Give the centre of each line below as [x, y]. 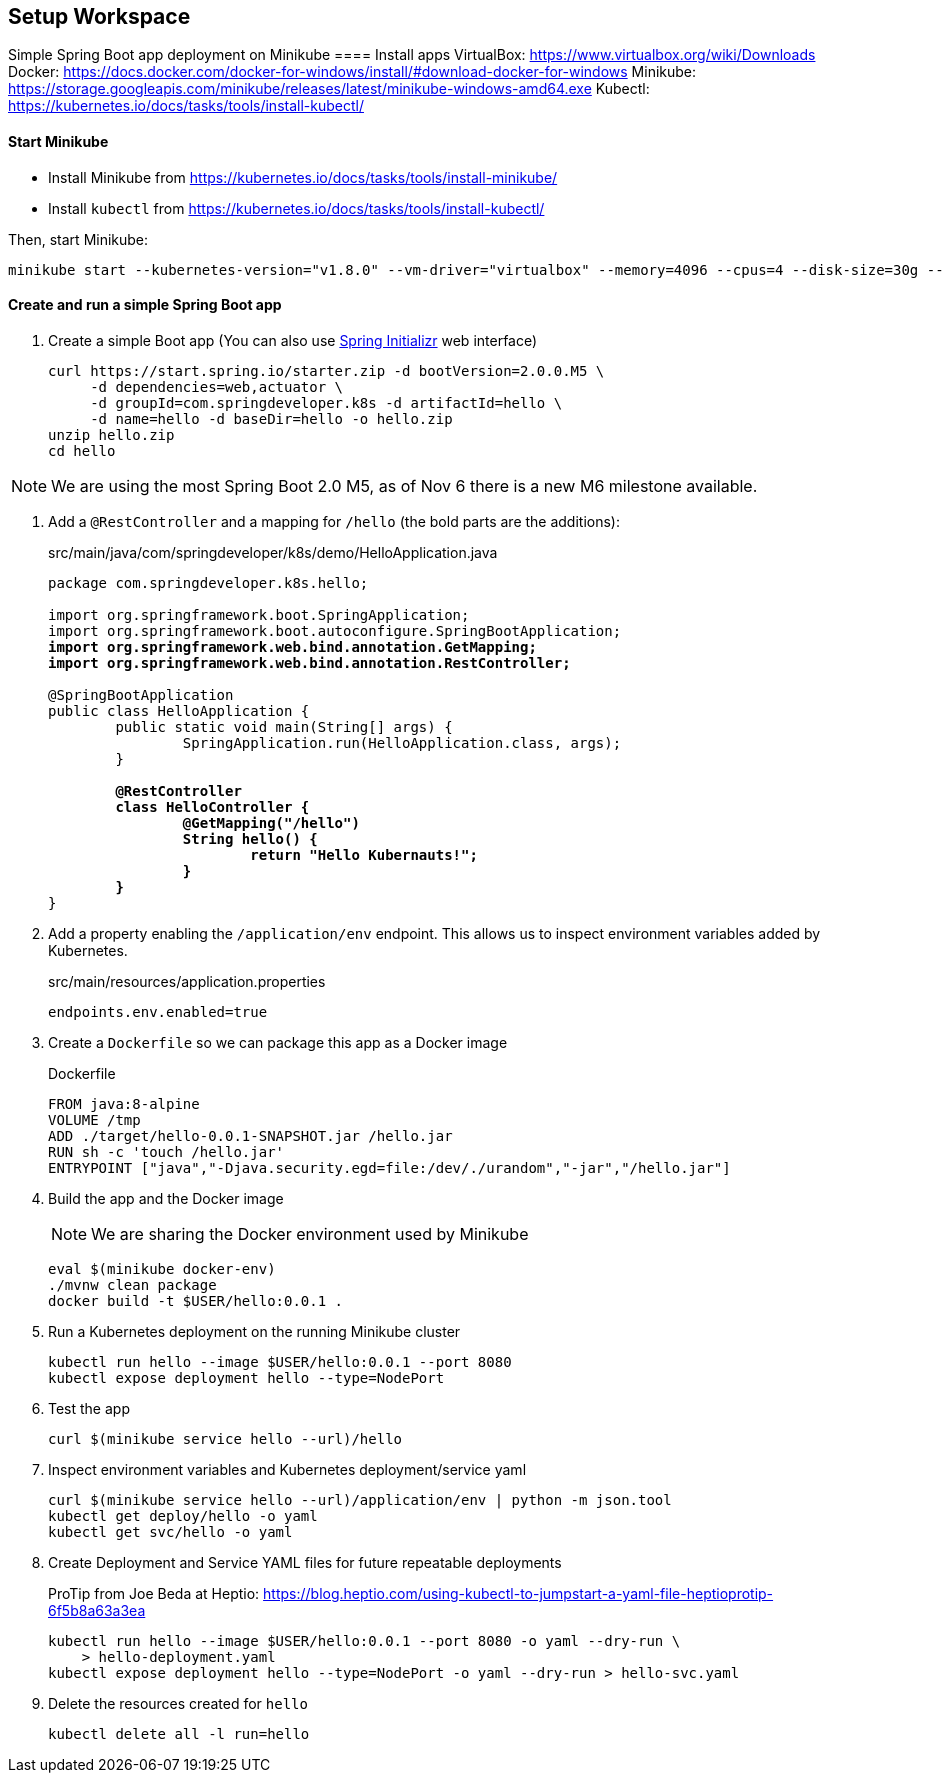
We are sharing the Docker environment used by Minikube [310, 1233]
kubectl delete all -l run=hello [179, 1733]
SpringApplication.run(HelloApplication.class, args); [402, 742]
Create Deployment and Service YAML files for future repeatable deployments [305, 1562]
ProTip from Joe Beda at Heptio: [154, 1593]
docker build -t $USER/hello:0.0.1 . [196, 1300]
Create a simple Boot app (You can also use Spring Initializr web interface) [293, 340]
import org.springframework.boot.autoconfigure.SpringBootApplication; [335, 630]
